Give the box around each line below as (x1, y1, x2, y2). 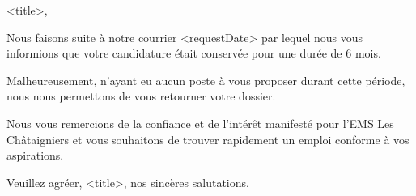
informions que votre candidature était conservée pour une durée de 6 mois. (6, 45, 381, 62)
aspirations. (6, 147, 64, 164)
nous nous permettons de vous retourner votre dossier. (6, 87, 276, 104)
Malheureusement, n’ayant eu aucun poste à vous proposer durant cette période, (6, 71, 405, 88)
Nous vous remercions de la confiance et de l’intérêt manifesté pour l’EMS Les (6, 114, 394, 131)
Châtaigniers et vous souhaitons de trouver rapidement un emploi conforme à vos (6, 130, 410, 147)
